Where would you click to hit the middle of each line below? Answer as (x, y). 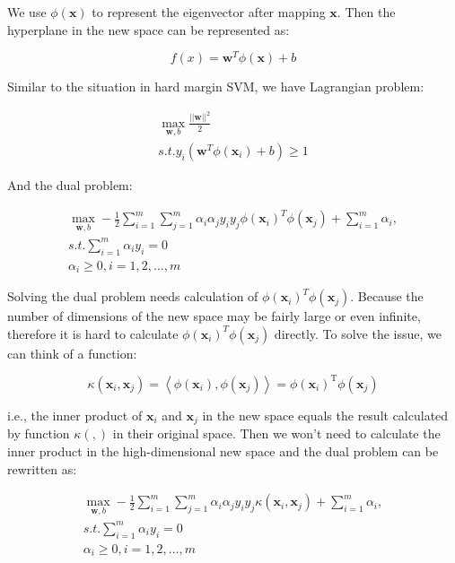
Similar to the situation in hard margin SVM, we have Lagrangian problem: (216, 87)
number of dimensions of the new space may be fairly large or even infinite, (214, 316)
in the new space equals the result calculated (325, 415)
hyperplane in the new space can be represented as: (149, 29)
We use (27, 12)
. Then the (366, 12)
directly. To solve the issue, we (358, 333)
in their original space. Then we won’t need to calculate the (276, 433)
